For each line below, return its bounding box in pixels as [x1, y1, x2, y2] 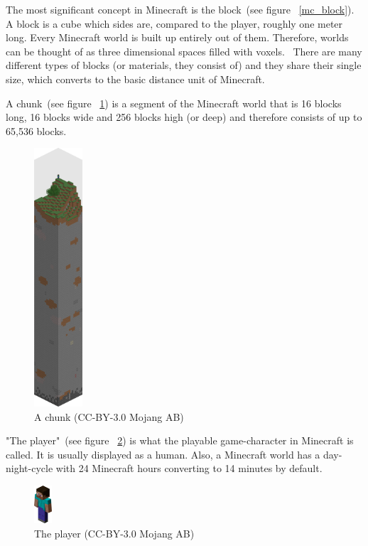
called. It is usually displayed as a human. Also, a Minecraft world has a [6, 446, 320, 461]
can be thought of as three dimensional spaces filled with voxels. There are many [6, 43, 362, 58]
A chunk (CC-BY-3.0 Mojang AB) [34, 409, 184, 424]
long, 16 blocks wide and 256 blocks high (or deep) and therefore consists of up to [6, 109, 362, 124]
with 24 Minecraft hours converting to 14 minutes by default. [55, 461, 323, 476]
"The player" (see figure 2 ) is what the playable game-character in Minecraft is [6, 433, 354, 448]
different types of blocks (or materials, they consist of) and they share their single [6, 58, 362, 73]
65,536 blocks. [6, 123, 67, 138]
